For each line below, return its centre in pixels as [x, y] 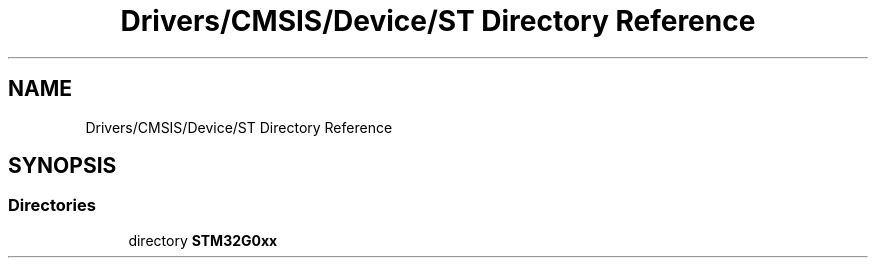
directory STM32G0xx [203, 240]
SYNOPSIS [62, 166]
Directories [52, 205]
